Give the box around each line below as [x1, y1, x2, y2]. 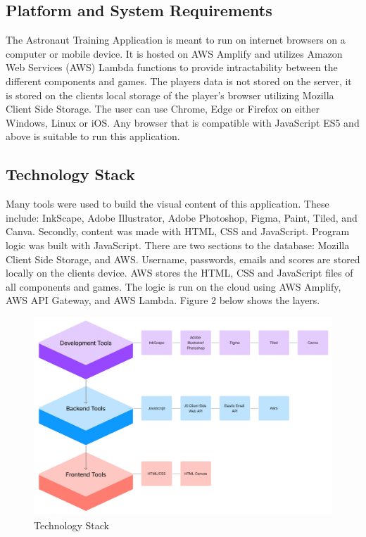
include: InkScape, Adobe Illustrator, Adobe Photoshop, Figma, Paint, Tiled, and [6, 210, 358, 225]
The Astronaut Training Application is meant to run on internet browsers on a [6, 32, 346, 47]
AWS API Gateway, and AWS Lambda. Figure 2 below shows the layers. [6, 293, 320, 308]
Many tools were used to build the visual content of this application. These [6, 196, 329, 211]
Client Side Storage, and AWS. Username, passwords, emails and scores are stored [6, 251, 360, 266]
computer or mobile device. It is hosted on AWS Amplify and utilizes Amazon [6, 46, 343, 61]
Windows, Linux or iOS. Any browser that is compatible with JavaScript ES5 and [6, 115, 360, 129]
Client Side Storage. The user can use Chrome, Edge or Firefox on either [6, 101, 320, 116]
